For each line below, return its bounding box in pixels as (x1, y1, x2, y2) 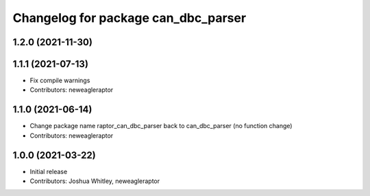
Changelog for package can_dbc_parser (12, 10, 247, 25)
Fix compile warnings (29, 76, 90, 85)
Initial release (29, 167, 68, 175)
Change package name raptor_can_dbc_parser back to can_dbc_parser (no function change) (29, 122, 293, 130)
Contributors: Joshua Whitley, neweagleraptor (29, 177, 160, 185)
